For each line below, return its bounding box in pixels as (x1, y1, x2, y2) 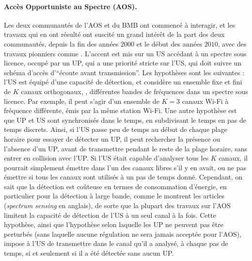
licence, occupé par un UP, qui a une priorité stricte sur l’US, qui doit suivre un (4, 58, 241, 68)
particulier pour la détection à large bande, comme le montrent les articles (4, 191, 224, 201)
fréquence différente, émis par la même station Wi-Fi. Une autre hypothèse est (4, 105, 237, 115)
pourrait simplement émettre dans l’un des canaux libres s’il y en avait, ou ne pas (4, 162, 246, 172)
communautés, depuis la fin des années (4, 38, 119, 49)
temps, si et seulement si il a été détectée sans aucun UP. (4, 248, 174, 258)
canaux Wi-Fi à (182, 96, 229, 106)
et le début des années (136, 38, 203, 49)
